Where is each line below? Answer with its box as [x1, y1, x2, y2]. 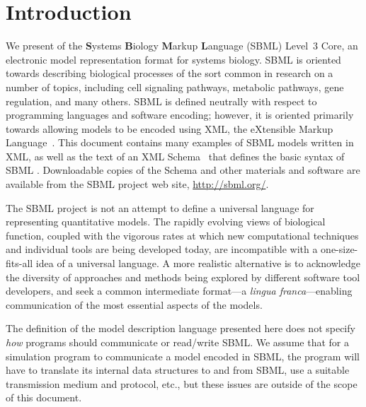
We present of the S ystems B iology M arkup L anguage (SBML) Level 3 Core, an [6, 38, 358, 53]
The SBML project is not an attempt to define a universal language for [6, 200, 314, 215]
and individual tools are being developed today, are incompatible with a [6, 242, 318, 256]
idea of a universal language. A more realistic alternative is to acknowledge [35, 256, 360, 271]
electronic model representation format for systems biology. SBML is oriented [6, 52, 341, 66]
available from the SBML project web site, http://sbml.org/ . [6, 177, 269, 191]
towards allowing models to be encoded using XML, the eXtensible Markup [6, 121, 333, 136]
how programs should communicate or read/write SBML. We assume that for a [6, 335, 349, 349]
